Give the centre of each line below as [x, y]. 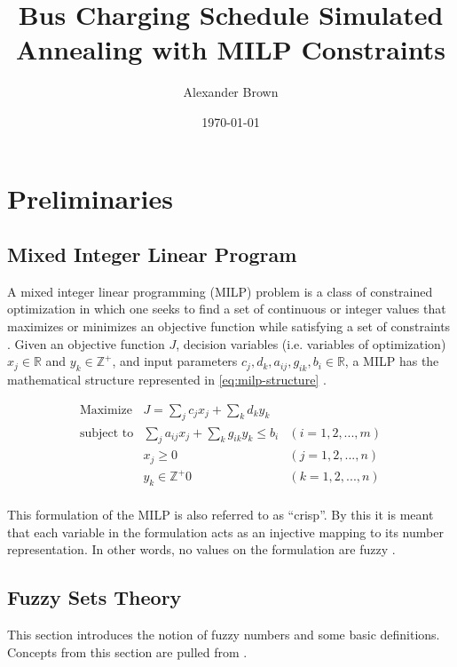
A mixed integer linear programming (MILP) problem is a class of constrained [220, 291]
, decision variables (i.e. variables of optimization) [311, 343]
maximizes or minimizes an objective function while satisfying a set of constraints [229, 326]
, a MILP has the [392, 361]
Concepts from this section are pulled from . [127, 651]
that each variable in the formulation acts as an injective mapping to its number [225, 532]
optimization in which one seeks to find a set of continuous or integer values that [227, 309]
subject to [106, 433]
